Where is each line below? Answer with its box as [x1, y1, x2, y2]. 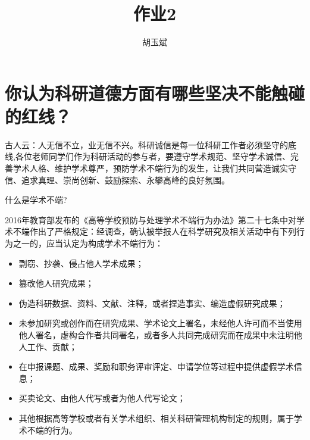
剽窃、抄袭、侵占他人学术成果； [18, 257, 144, 269]
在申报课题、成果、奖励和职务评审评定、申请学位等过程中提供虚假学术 [18, 360, 294, 373]
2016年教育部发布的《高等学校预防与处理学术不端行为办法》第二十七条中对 [5, 213, 296, 226]
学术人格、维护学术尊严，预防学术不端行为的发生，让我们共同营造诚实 [12, 162, 288, 174]
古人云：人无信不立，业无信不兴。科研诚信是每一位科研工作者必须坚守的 [5, 138, 288, 151]
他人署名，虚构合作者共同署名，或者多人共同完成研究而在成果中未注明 [18, 328, 294, 341]
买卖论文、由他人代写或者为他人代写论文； [18, 392, 186, 404]
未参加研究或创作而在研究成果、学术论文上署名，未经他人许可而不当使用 [18, 317, 302, 329]
